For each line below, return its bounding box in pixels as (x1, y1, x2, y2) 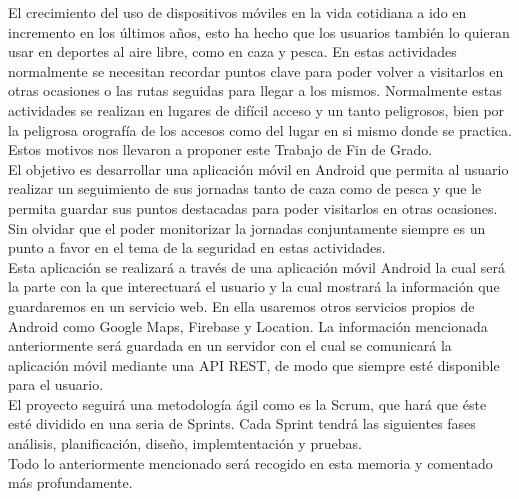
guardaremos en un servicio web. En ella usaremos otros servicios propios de (8, 295, 475, 316)
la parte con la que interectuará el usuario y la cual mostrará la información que (8, 276, 500, 297)
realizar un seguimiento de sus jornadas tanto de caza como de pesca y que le (8, 178, 482, 199)
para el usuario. (8, 374, 104, 395)
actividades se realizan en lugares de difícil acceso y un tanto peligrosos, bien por (8, 99, 505, 120)
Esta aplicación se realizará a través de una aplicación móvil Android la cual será (8, 256, 505, 277)
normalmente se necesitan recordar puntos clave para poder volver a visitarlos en (8, 60, 504, 81)
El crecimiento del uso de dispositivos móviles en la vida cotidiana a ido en (8, 2, 467, 22)
